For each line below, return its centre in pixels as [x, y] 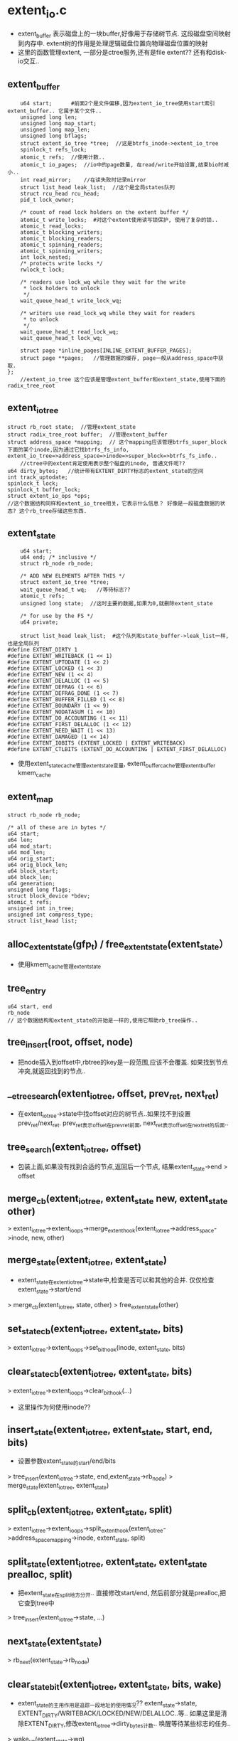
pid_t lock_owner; [47, 200]
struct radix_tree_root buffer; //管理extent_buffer [88, 435]
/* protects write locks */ [61, 264]
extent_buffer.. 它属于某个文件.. [55, 111]
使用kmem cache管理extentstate [59, 965]
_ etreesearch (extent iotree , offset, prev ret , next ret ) [113, 1095]
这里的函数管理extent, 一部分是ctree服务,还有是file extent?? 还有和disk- [122, 53]
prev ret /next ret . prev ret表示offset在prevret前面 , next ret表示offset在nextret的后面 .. [123, 1124]
